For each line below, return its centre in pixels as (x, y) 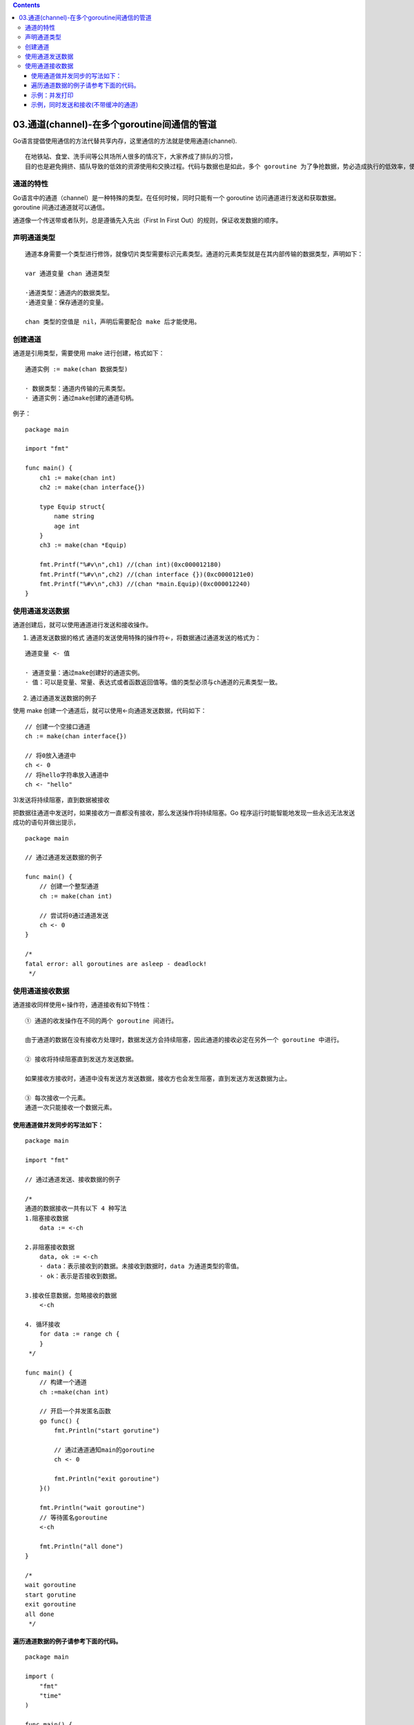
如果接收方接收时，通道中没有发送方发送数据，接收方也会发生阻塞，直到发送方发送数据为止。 (158, 1078)
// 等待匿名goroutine (73, 1517)
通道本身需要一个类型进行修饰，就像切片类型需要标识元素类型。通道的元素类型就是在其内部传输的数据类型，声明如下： (194, 254)
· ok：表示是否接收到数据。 (80, 1276)
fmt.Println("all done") (81, 1546)
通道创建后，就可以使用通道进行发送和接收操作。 (82, 625)
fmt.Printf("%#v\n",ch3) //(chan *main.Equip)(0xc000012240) (145, 584)
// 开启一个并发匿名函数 (75, 1411)
